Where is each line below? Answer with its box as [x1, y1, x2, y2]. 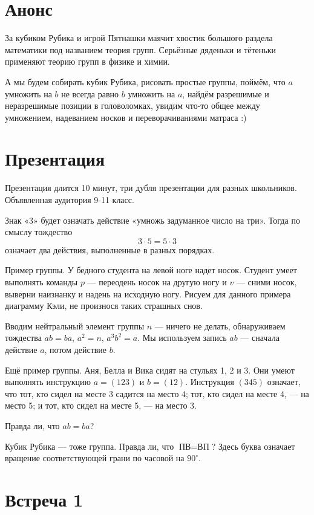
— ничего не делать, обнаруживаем [154, 319, 286, 332]
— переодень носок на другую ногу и [87, 275, 227, 288]
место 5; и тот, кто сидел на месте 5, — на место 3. [5, 399, 197, 412]
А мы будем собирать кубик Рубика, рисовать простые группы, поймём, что [5, 75, 286, 88]
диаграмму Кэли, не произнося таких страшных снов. [5, 299, 203, 312]
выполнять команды [5, 275, 78, 288]
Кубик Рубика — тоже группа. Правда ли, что [5, 439, 174, 452]
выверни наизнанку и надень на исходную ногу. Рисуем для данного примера [5, 287, 291, 300]
